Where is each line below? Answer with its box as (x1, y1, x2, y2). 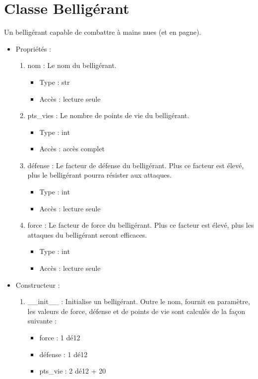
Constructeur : (15, 279, 60, 290)
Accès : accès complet (39, 143, 105, 154)
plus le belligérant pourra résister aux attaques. (27, 170, 172, 180)
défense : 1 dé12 (39, 349, 88, 359)
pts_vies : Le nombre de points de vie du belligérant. (27, 110, 190, 121)
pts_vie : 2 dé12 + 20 (39, 366, 106, 376)
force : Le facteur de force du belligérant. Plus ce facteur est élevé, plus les (27, 220, 254, 230)
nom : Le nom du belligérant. (27, 60, 117, 70)
